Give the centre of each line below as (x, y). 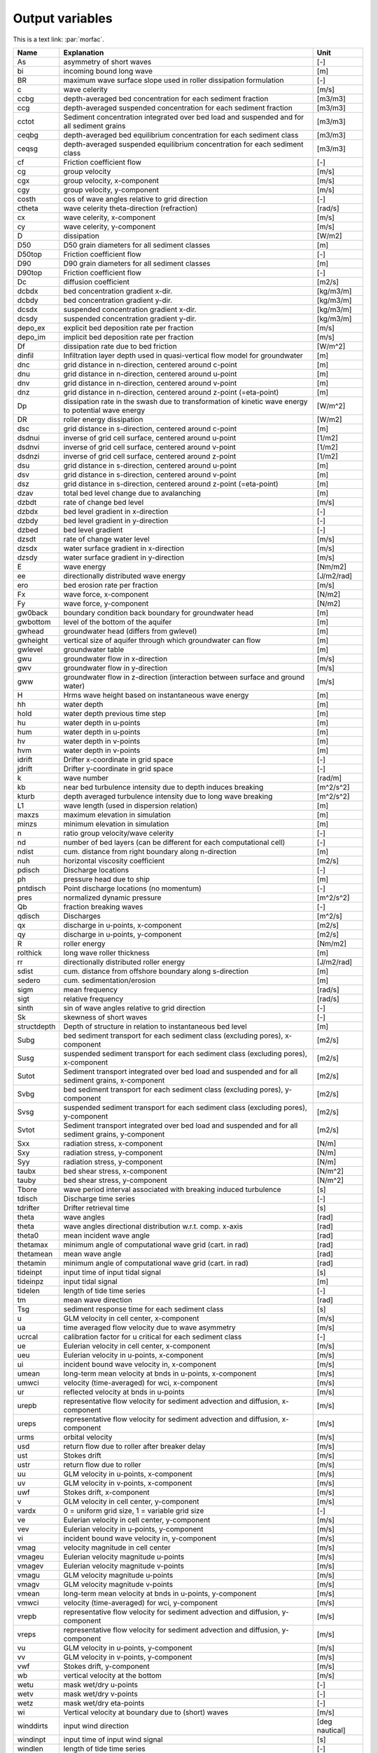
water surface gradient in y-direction (124, 557)
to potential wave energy (104, 410)
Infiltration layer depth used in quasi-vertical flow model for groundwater (183, 356)
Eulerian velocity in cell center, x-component (137, 1346)
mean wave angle (92, 1254)
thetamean (35, 1254)
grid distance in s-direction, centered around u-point (150, 465)
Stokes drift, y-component (106, 1666)
